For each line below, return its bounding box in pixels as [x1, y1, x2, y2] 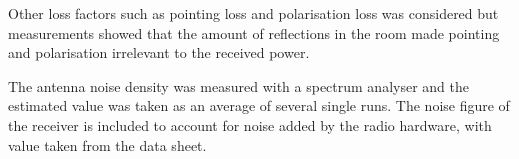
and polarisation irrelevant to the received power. [8, 42, 310, 63]
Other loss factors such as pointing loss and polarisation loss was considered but [8, 3, 499, 23]
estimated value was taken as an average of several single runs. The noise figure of [8, 95, 510, 116]
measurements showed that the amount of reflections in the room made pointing [8, 22, 500, 43]
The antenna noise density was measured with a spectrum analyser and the [8, 75, 469, 96]
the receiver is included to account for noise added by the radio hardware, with [8, 114, 492, 135]
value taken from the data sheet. [8, 134, 207, 155]
